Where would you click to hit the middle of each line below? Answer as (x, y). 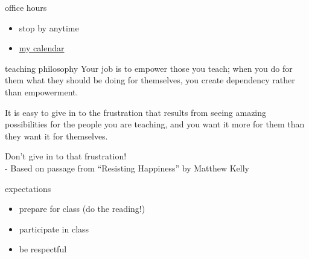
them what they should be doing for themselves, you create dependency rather (150, 80)
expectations (28, 188)
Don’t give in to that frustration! (66, 156)
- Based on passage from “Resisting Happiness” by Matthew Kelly (127, 168)
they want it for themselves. (56, 136)
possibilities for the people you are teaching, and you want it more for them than (155, 124)
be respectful (43, 249)
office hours (26, 7)
